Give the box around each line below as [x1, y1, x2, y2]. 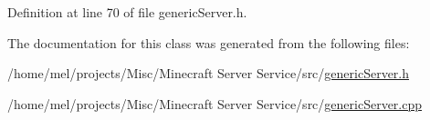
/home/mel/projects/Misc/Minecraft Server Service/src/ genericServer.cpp [7, 94, 423, 113]
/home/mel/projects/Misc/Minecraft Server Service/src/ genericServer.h [7, 64, 410, 83]
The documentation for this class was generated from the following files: [7, 33, 410, 52]
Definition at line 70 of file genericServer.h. [7, 3, 247, 21]
